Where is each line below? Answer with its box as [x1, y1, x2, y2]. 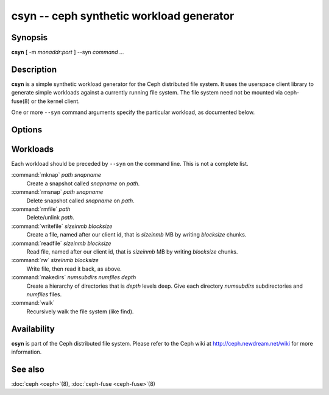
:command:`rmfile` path [11, 205, 71, 213]
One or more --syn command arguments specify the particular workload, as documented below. [11, 109, 255, 116]
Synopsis [11, 32, 48, 43]
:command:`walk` [11, 299, 55, 307]
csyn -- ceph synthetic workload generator [11, 9, 235, 23]
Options [11, 124, 43, 135]
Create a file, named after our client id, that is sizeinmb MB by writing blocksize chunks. [26, 231, 247, 238]
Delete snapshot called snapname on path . [26, 197, 135, 204]
